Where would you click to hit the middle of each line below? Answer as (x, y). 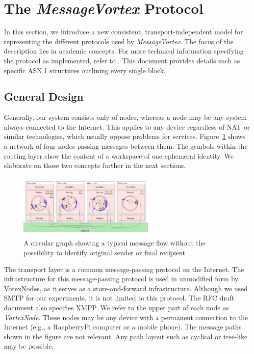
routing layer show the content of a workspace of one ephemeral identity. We (119, 155)
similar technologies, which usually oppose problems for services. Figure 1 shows (125, 136)
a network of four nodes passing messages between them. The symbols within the (126, 146)
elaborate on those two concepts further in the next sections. (95, 165)
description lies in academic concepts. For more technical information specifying (124, 51)
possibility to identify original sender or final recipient (104, 253)
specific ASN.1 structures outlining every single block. (85, 70)
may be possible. (29, 346)
